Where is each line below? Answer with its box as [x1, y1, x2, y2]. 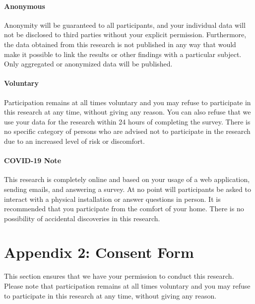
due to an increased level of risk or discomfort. [4, 135, 145, 146]
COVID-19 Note [4, 155, 62, 166]
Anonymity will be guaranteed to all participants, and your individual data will [4, 19, 246, 30]
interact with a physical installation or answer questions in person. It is [4, 193, 221, 204]
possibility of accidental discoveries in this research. [4, 213, 160, 223]
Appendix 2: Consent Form [4, 242, 194, 262]
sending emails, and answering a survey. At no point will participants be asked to [4, 183, 251, 194]
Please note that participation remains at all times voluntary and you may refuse [4, 281, 251, 291]
